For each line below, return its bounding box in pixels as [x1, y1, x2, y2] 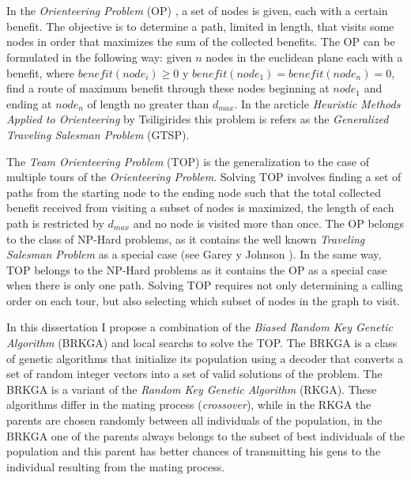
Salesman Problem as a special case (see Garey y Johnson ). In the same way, [6, 246, 382, 263]
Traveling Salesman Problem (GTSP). [6, 126, 190, 142]
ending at [6, 95, 52, 111]
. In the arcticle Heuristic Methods [234, 95, 401, 111]
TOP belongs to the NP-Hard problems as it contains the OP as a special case [6, 261, 387, 278]
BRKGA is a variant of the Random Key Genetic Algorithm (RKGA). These [6, 380, 377, 397]
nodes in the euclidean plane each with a [205, 48, 403, 65]
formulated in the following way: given [6, 48, 192, 65]
